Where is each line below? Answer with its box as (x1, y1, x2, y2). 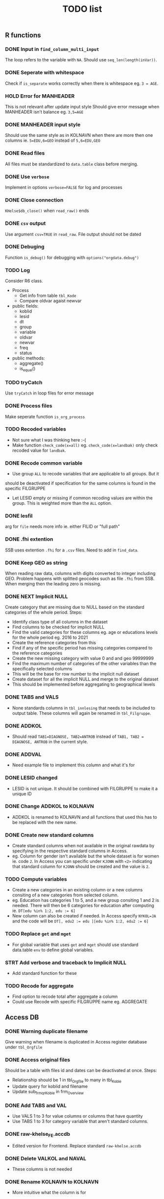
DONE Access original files (5, 1056, 70, 1063)
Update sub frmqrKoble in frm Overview (12, 1089, 84, 1095)
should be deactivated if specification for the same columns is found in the (5, 480, 156, 486)
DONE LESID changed (5, 774, 58, 781)
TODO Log (5, 266, 30, 273)
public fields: (12, 303, 39, 309)
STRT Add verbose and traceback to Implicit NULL (5, 959, 127, 966)
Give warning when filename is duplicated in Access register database (5, 1039, 147, 1044)
